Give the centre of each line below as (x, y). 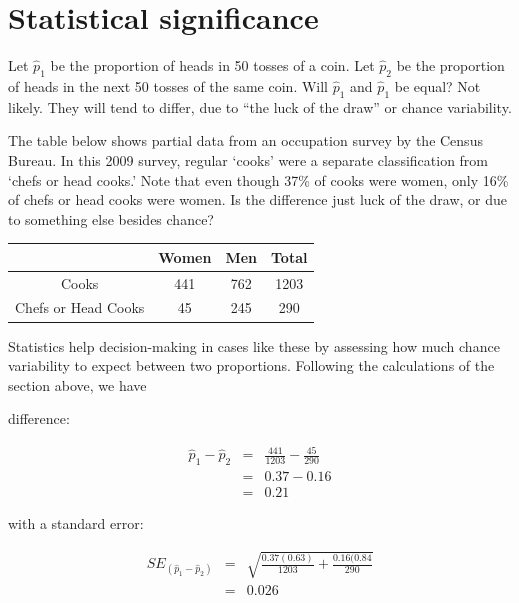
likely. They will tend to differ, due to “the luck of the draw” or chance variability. (260, 106)
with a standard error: (76, 523)
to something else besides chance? (111, 218)
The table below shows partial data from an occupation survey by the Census (245, 140)
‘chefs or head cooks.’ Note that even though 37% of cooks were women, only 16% (258, 179)
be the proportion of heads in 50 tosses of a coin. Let (212, 65)
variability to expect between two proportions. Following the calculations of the (251, 365)
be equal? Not (437, 85)
